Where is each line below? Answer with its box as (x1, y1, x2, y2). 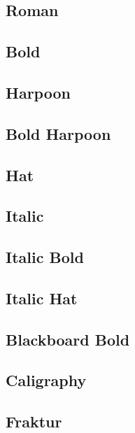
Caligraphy (6, 369, 87, 391)
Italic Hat (6, 287, 78, 308)
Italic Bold (6, 246, 84, 268)
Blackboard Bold (6, 328, 130, 350)
